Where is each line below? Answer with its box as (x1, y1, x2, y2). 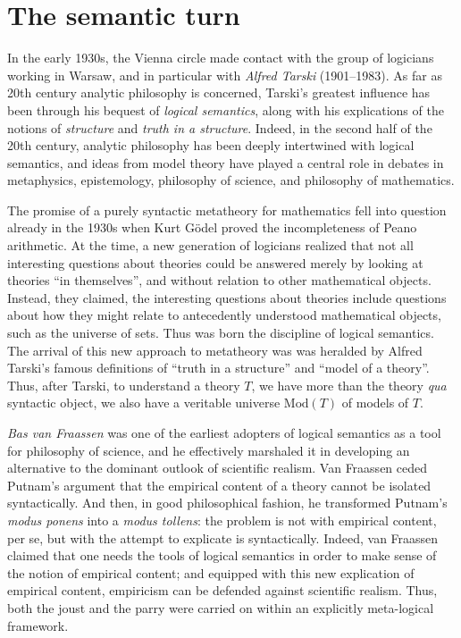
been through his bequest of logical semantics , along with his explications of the (7, 100, 444, 119)
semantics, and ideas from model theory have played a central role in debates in (7, 153, 444, 172)
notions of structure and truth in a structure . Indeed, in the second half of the (7, 118, 432, 137)
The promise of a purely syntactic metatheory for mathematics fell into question (7, 200, 447, 219)
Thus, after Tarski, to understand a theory (7, 375, 240, 394)
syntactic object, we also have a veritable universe (7, 393, 281, 412)
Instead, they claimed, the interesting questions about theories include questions (7, 288, 447, 306)
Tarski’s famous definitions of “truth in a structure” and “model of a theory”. (7, 358, 430, 377)
